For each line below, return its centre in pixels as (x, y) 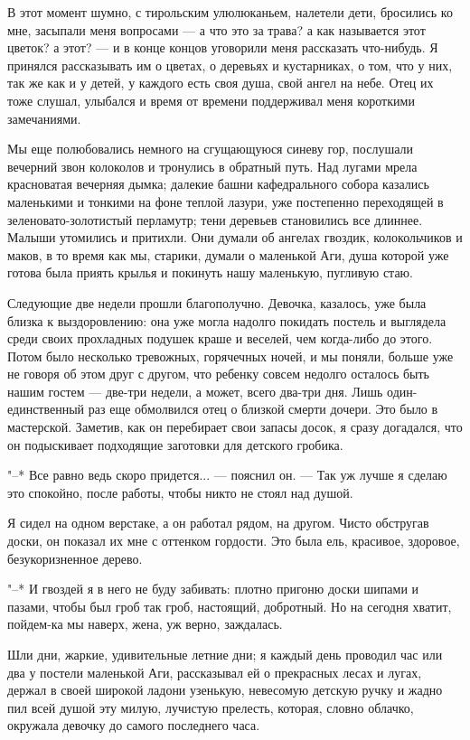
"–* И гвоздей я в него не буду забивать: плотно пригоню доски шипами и (213, 589)
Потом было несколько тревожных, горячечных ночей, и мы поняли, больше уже (230, 356)
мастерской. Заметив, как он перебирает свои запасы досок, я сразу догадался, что (235, 427)
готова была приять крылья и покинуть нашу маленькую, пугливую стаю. (210, 272)
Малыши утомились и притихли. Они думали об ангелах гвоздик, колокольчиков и (235, 237)
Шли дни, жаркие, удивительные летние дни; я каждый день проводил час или (225, 654)
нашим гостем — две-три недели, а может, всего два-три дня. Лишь (195, 391)
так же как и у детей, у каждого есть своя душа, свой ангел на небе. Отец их (221, 83)
